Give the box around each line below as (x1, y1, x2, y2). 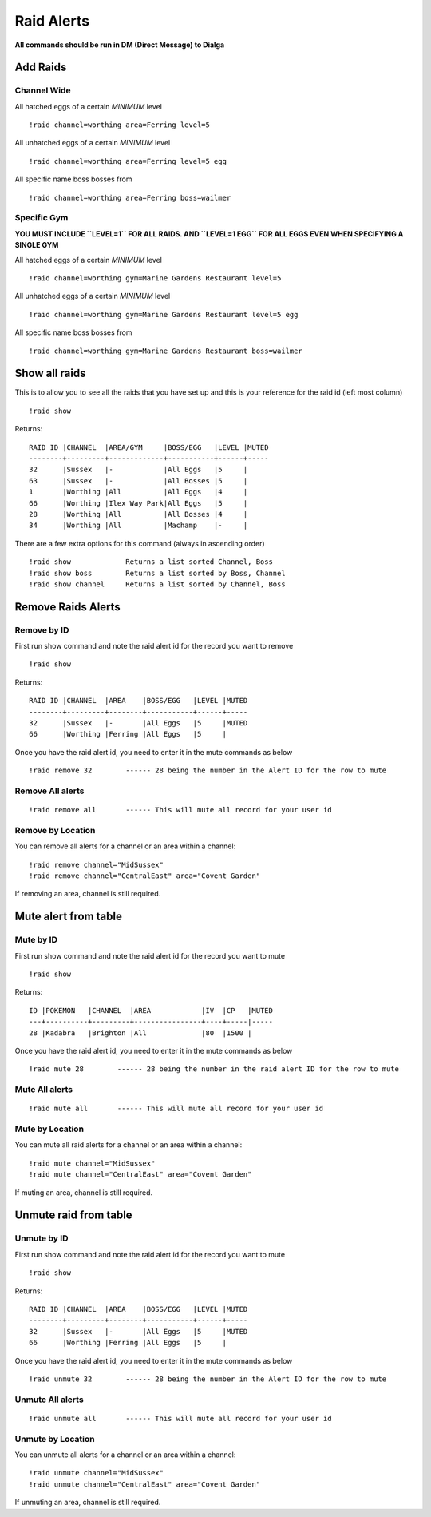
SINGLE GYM (14, 240, 59, 250)
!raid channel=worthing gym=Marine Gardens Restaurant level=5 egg (29, 310, 299, 319)
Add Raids (14, 61, 67, 74)
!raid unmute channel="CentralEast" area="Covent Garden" (29, 1479, 261, 1489)
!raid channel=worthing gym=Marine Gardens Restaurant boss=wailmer (29, 346, 302, 355)
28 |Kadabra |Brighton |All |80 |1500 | (29, 1028, 252, 1038)
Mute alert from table (14, 910, 123, 923)
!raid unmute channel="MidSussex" (29, 1468, 164, 1478)
